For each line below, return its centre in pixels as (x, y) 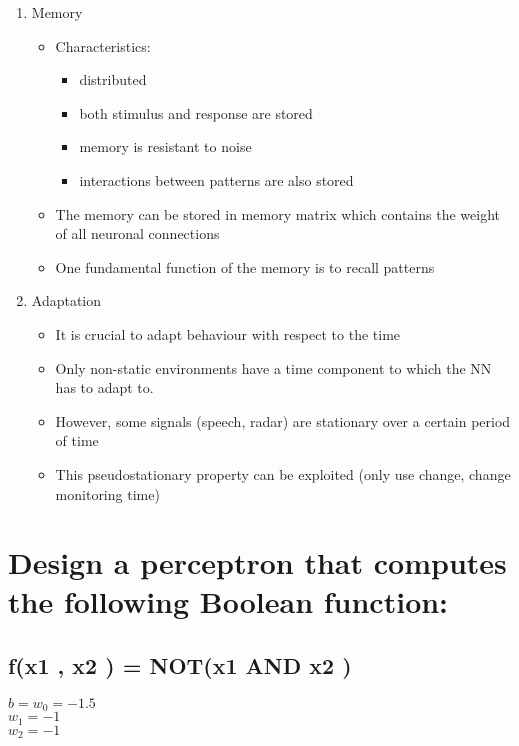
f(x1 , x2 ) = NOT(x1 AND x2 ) (180, 665)
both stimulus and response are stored (196, 112)
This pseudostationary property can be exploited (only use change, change (283, 473)
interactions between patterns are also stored (216, 179)
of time (77, 440)
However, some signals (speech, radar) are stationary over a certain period (283, 420)
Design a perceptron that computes (257, 562)
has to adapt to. (104, 387)
